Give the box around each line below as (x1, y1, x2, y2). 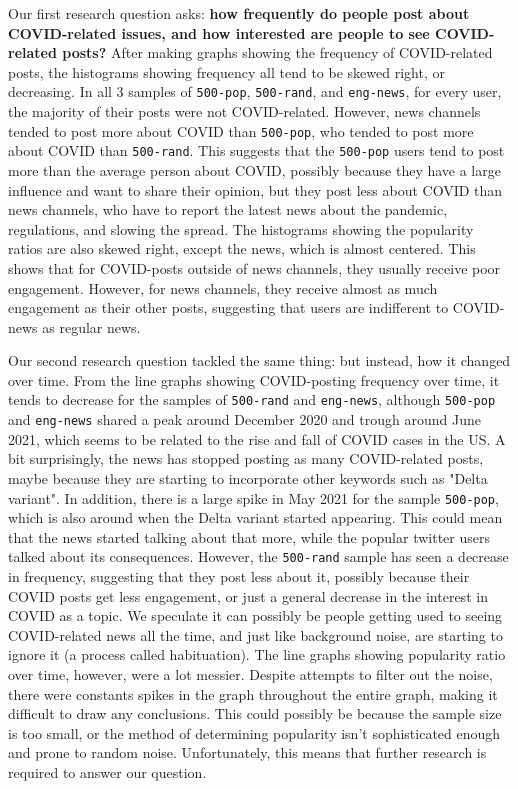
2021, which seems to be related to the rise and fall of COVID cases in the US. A (8, 428, 506, 449)
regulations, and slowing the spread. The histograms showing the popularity (8, 218, 474, 239)
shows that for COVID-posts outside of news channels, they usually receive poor (8, 257, 501, 278)
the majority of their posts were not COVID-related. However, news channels (8, 101, 481, 122)
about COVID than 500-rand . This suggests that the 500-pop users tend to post (8, 140, 505, 161)
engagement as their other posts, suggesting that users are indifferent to (8, 297, 449, 318)
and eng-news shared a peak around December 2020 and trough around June (8, 409, 481, 430)
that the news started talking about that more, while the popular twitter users (8, 526, 490, 547)
